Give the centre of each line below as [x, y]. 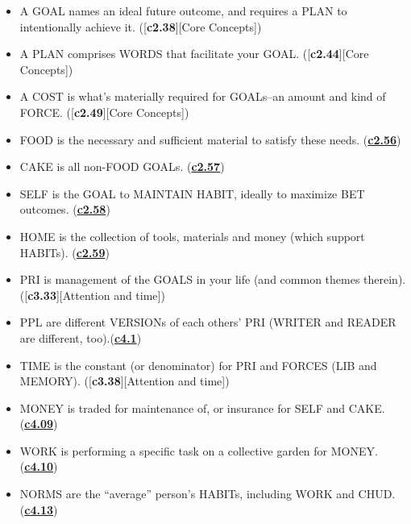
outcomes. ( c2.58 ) [65, 209]
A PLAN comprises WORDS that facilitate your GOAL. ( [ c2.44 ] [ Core [194, 54]
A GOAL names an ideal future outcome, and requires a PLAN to [183, 10]
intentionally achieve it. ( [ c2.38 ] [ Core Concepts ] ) [141, 26]
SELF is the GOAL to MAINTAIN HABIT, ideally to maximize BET [192, 193]
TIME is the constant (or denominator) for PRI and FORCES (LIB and [198, 365]
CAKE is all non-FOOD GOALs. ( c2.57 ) [122, 166]
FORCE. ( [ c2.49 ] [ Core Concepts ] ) [104, 112]
